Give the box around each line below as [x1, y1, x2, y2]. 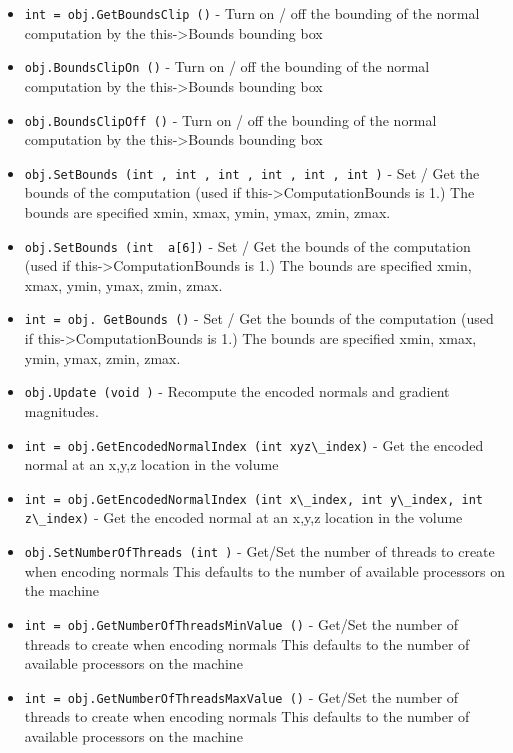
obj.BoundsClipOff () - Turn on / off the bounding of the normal [24, 109, 437, 130]
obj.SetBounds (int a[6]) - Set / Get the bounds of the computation [24, 235, 471, 256]
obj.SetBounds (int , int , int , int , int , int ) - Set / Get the [24, 162, 480, 183]
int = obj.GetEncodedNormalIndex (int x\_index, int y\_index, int [24, 492, 483, 507]
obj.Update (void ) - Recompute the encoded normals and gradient [24, 381, 450, 402]
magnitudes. [24, 400, 99, 421]
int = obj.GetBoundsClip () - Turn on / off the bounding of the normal [24, 3, 480, 23]
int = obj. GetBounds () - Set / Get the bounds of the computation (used [24, 308, 494, 329]
